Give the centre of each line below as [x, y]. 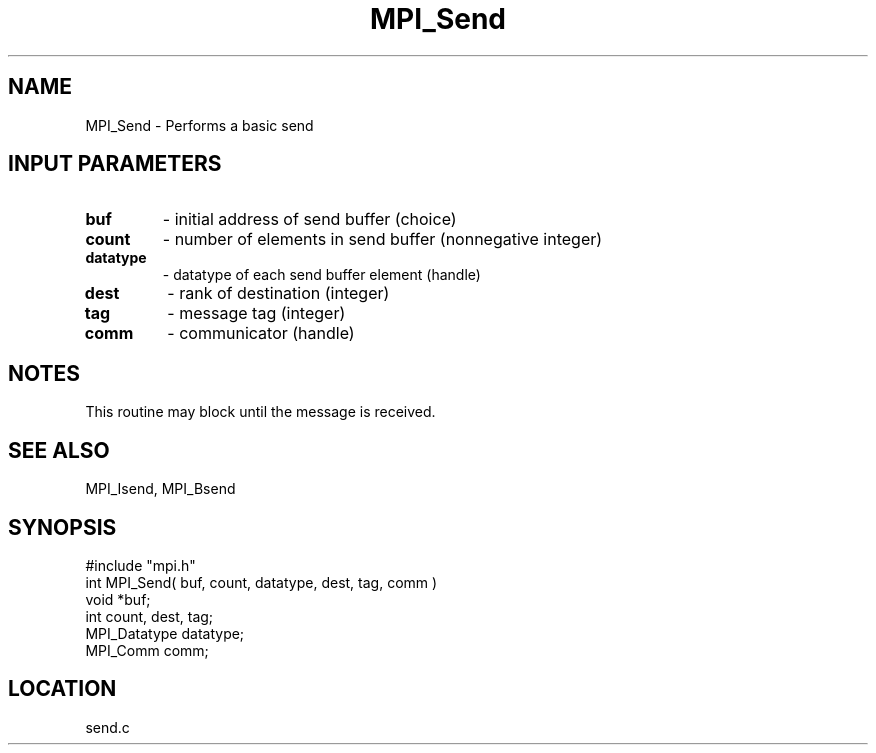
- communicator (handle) [261, 333]
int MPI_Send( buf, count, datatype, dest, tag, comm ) [261, 582]
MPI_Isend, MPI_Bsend [160, 489]
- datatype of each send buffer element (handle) [321, 275]
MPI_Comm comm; [147, 650]
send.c [107, 727]
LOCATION [62, 689]
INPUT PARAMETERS [115, 164]
